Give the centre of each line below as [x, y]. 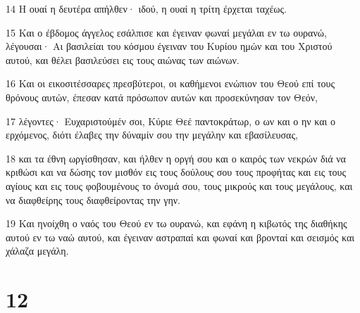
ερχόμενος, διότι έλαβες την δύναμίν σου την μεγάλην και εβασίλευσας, [152, 135]
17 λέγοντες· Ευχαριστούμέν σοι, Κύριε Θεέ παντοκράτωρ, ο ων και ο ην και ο [171, 121]
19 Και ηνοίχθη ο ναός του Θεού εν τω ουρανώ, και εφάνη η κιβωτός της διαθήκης [176, 223]
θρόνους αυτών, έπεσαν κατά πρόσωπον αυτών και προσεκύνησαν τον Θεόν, [162, 97]
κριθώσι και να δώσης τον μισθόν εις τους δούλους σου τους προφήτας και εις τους [176, 172]
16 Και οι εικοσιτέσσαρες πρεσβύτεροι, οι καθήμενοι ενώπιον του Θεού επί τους [170, 83]
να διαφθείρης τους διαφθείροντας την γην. [93, 199]
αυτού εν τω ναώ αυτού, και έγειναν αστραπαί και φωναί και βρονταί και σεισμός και [180, 237]
